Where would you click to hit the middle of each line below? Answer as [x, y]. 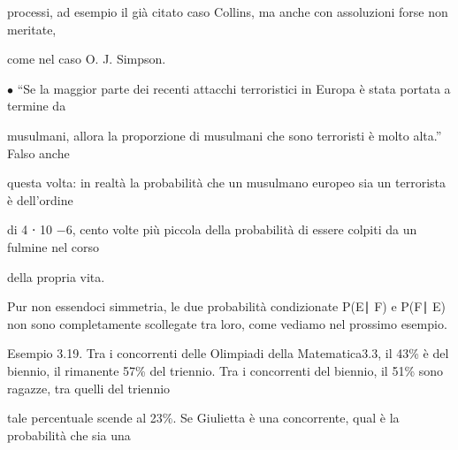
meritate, [32, 29]
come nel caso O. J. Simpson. [87, 59]
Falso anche [38, 153]
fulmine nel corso [53, 246]
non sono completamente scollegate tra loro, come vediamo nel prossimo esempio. [227, 323]
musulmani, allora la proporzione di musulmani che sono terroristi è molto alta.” [225, 135]
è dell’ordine [40, 199]
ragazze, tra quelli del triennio [89, 388]
